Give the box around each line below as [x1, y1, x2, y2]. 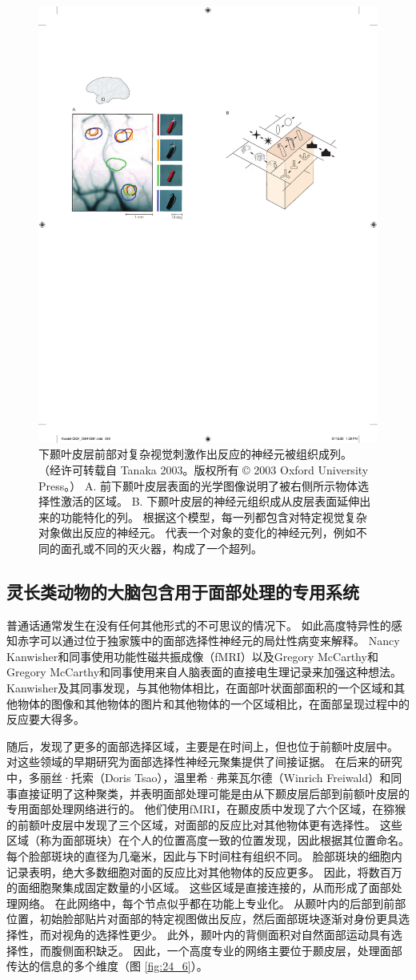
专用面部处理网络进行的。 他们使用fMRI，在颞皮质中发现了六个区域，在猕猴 [6, 801, 406, 817]
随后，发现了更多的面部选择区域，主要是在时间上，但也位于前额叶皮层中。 [6, 737, 398, 754]
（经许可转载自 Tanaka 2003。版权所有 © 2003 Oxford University [38, 461, 369, 478]
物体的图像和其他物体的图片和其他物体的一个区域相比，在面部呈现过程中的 [17, 695, 410, 712]
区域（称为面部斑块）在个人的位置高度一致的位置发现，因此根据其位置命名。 [6, 832, 410, 849]
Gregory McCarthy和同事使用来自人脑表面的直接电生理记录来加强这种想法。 [6, 663, 402, 680]
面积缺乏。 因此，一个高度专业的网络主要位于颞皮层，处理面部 [73, 942, 402, 958]
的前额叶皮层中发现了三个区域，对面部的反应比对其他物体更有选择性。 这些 [6, 816, 402, 833]
